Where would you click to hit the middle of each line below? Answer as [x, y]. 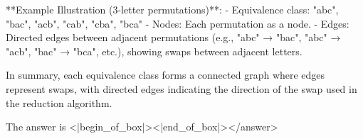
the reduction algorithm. [59, 102]
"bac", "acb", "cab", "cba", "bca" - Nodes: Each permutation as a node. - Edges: [178, 23]
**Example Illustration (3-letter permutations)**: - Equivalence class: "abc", [172, 9]
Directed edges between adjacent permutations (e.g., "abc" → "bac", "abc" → [173, 37]
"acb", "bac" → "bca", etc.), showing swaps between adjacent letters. [154, 51]
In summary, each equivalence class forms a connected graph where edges [165, 75]
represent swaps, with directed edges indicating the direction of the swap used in [181, 88]
